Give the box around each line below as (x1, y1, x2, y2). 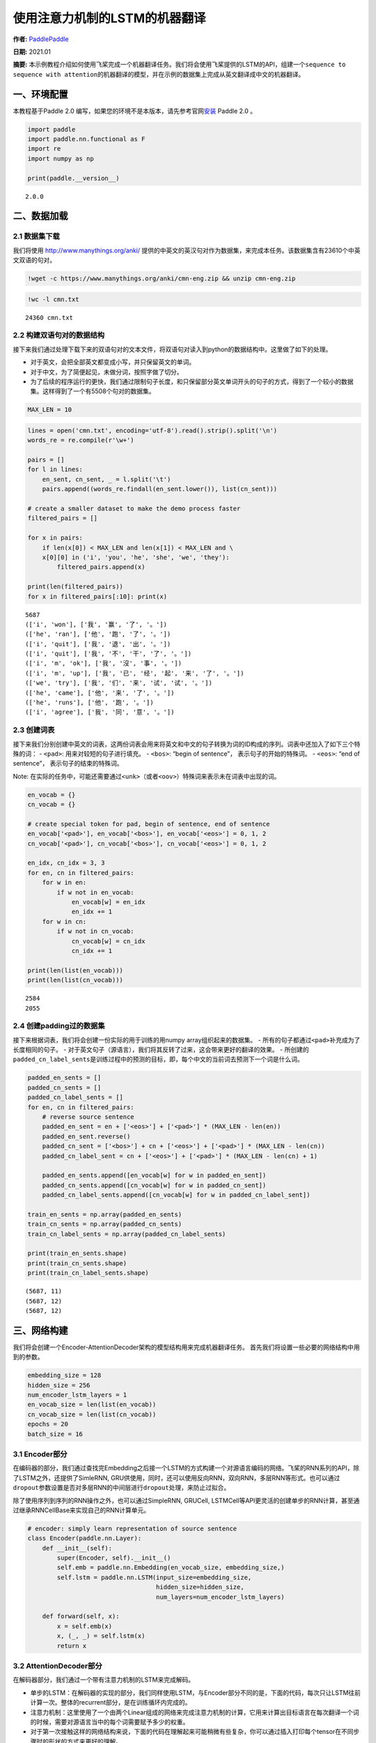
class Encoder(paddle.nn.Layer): (27, 1535, 142, 1542)
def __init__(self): (42, 1544, 113, 1552)
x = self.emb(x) (56, 1622, 113, 1630)
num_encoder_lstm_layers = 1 (27, 1391, 127, 1399)
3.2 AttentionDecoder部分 (13, 1661, 102, 1670)
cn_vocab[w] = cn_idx (71, 937, 146, 945)
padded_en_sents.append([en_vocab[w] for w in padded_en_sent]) (42, 1171, 267, 1180)
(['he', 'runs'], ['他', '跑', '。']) (25, 699, 154, 707)
